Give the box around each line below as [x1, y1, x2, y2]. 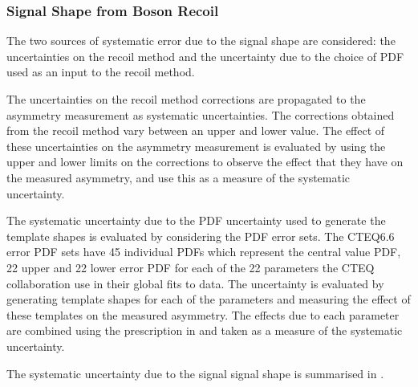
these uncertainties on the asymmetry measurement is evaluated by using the [6, 137, 386, 154]
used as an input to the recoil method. [6, 63, 195, 80]
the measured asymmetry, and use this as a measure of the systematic [6, 169, 351, 185]
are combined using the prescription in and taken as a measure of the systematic [6, 322, 403, 339]
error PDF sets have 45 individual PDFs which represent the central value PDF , [6, 243, 401, 260]
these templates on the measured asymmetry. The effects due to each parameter [6, 306, 400, 323]
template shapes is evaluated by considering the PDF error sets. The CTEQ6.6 [6, 227, 395, 244]
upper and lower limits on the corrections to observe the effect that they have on [6, 153, 404, 170]
